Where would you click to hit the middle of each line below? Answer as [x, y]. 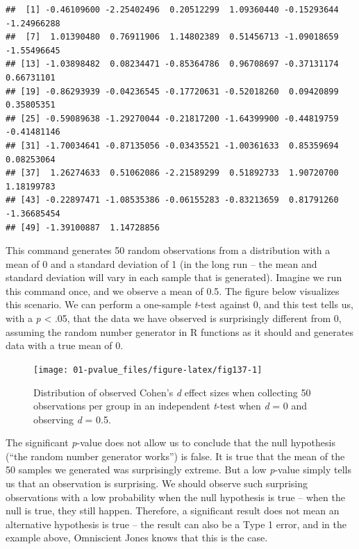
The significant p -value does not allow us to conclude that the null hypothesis [170, 442]
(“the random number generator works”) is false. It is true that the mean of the [175, 456]
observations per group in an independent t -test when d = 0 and [170, 406]
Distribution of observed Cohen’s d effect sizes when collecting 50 [172, 392]
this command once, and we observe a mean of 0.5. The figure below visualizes [173, 290]
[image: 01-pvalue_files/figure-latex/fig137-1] [148, 370]
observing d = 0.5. [72, 419]
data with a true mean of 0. [65, 345]
